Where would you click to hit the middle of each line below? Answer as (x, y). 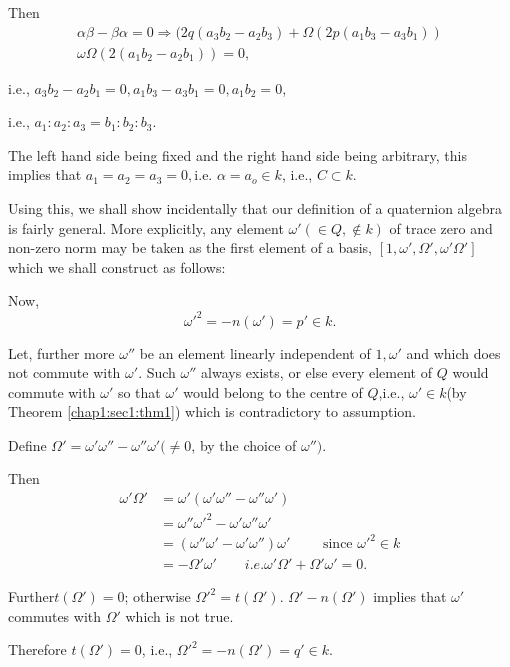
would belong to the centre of (273, 391)
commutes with (55, 615)
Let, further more (61, 352)
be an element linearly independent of (255, 352)
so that (139, 391)
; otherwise (157, 596)
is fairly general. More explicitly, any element (146, 227)
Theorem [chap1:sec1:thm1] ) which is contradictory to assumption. (212, 411)
